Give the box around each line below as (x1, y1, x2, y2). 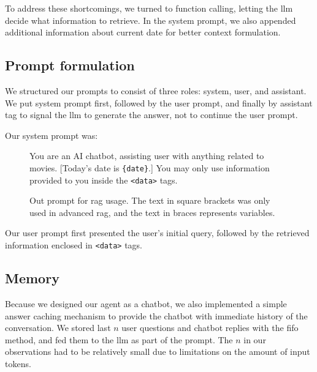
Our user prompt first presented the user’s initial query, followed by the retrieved (5, 226, 310, 239)
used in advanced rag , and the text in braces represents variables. (29, 206, 275, 218)
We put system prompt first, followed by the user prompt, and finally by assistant (5, 96, 313, 109)
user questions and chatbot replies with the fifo (121, 321, 299, 334)
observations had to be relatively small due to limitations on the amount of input (5, 345, 310, 358)
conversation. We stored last (5, 321, 111, 334)
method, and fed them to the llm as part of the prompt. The (5, 333, 233, 346)
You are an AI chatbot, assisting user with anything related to (29, 149, 264, 162)
